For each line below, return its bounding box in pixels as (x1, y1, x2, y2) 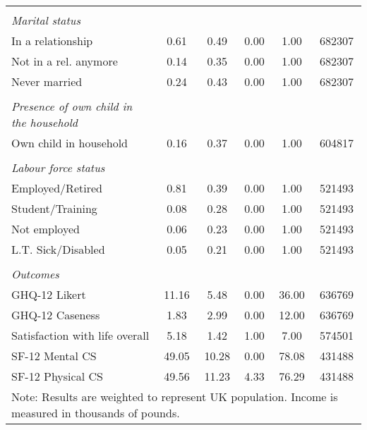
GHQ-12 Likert (11, 286, 86, 302)
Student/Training (11, 200, 97, 216)
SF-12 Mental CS (11, 348, 97, 364)
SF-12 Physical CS (11, 368, 103, 384)
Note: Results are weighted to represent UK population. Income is (11, 388, 338, 405)
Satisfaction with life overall (11, 327, 150, 343)
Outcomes (11, 266, 59, 282)
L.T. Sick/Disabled (11, 241, 105, 257)
